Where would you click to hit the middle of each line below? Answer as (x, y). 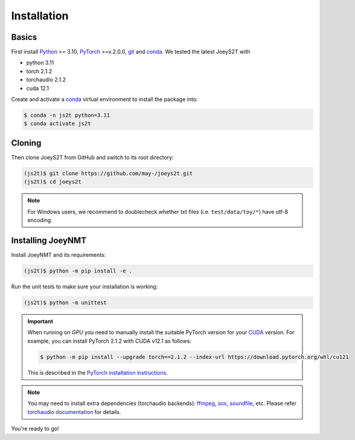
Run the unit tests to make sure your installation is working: (85, 286)
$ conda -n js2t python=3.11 (67, 115)
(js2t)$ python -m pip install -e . (78, 271)
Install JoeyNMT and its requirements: (59, 254)
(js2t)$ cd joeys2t (53, 182)
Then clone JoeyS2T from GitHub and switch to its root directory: (93, 157)
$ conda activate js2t (57, 124)
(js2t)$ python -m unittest (65, 302)
